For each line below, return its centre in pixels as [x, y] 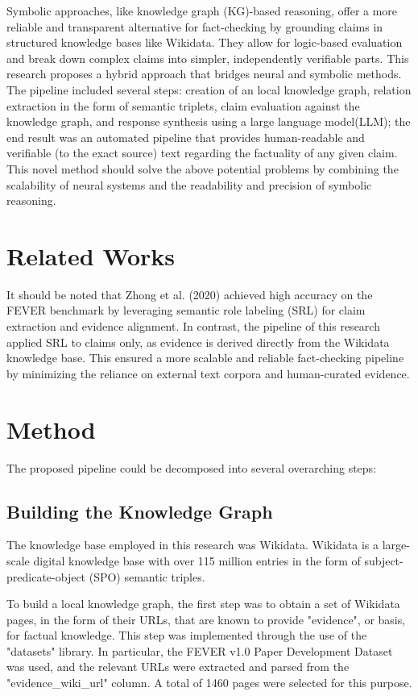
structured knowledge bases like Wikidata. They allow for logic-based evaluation [205, 42]
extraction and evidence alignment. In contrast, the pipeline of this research [193, 326]
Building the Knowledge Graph [140, 511]
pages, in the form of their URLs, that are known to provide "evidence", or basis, [206, 619]
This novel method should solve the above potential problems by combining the [203, 168]
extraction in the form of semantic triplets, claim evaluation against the [183, 105]
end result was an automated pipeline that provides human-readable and [186, 137]
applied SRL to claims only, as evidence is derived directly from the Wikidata [198, 342]
